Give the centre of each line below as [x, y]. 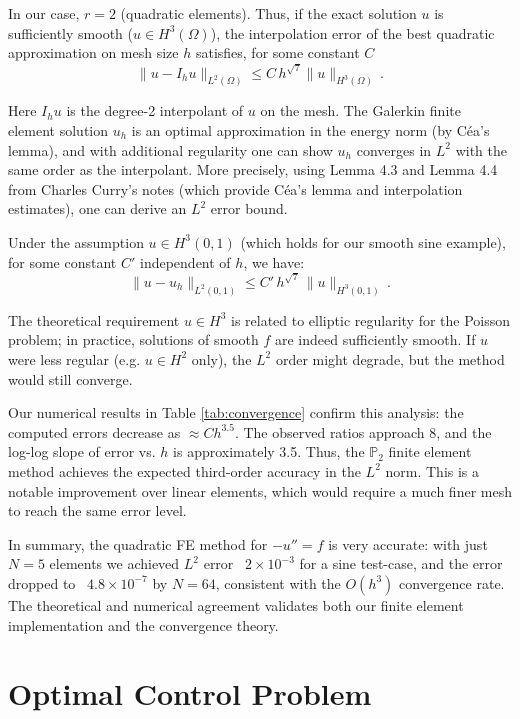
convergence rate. [452, 582]
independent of [185, 261]
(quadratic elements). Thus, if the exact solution [268, 13]
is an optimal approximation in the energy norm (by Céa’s [310, 130]
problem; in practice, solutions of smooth [133, 339]
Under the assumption [76, 241]
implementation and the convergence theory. [143, 624]
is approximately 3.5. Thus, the [269, 451]
